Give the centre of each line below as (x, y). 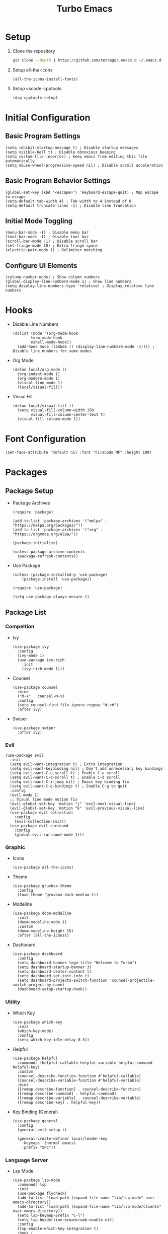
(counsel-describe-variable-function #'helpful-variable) (79, 1080)
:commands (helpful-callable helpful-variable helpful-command (85, 1063)
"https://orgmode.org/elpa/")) (45, 534)
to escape (16, 197)
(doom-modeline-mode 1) (42, 922)
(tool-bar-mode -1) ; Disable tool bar (47, 237)
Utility (13, 1002)
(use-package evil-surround (39, 826)
